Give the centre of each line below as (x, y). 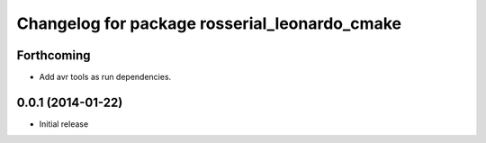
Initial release (64, 124)
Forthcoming (54, 55)
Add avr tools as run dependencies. (105, 77)
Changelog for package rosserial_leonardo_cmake (209, 23)
